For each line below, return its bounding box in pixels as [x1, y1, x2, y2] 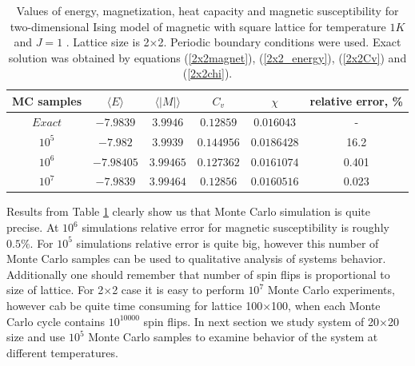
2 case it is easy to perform [112, 281, 245, 298]
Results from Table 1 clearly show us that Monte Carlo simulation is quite [6, 203, 370, 220]
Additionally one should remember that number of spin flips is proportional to [6, 265, 390, 282]
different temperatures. [6, 344, 118, 360]
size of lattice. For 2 [6, 281, 104, 298]
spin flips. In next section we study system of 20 [143, 312, 380, 329]
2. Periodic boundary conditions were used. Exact [158, 34, 401, 50]
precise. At [6, 219, 59, 236]
